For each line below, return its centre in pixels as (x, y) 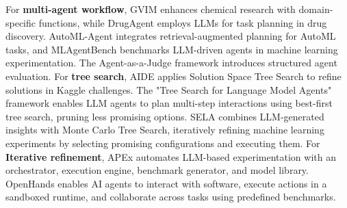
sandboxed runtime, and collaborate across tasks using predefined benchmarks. (171, 197)
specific (21, 22)
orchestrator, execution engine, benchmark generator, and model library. (157, 170)
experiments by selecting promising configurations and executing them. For (163, 143)
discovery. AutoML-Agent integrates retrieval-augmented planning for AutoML (171, 36)
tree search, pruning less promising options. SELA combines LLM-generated (165, 116)
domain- (316, 9)
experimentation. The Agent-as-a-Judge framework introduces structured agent (171, 63)
